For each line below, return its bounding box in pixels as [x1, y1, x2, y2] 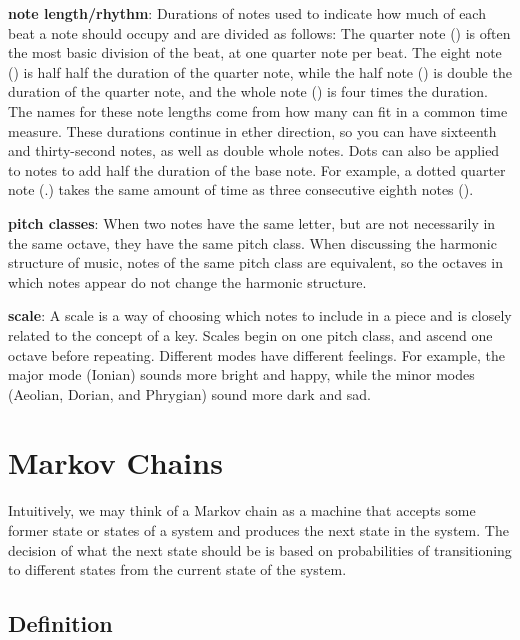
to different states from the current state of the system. [8, 559, 347, 580]
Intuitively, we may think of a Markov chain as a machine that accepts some [8, 500, 476, 521]
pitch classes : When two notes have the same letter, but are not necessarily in [8, 212, 496, 233]
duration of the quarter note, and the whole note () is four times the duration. [8, 81, 488, 102]
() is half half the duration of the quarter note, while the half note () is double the [8, 61, 512, 82]
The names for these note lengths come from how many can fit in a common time [8, 100, 508, 121]
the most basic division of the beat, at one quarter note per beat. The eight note [8, 42, 502, 63]
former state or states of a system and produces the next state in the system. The [8, 520, 509, 540]
